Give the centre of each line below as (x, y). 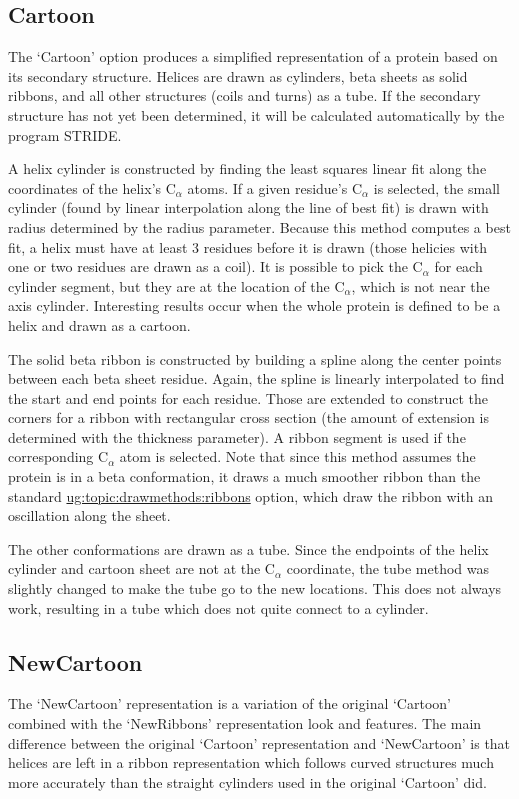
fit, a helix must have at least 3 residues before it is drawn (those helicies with (247, 246)
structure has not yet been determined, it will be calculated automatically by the (256, 114)
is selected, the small (436, 187)
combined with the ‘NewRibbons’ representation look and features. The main (245, 723)
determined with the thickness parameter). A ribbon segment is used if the (237, 436)
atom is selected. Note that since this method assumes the (297, 456)
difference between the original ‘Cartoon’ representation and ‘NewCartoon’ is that (259, 742)
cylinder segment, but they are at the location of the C (176, 285)
